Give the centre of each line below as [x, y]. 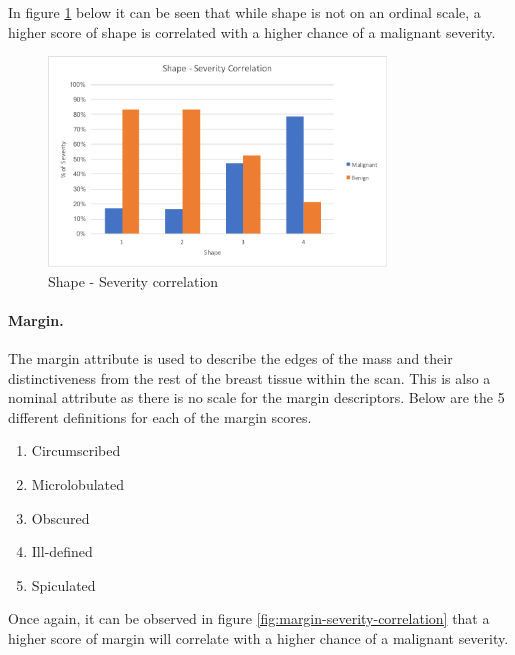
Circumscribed [76, 450]
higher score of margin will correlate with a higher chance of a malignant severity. [258, 637]
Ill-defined [62, 551]
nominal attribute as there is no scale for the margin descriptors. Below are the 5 [256, 397]
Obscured [60, 517]
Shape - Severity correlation [133, 280]
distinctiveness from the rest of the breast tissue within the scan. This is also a [249, 377]
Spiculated [63, 584]
